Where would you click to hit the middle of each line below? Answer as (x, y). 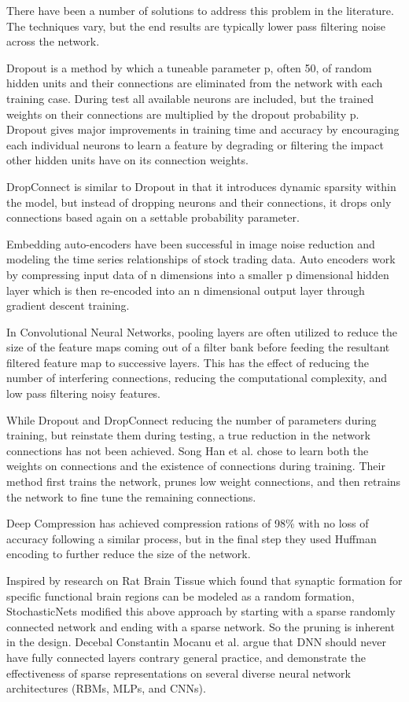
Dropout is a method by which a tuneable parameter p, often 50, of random (189, 67)
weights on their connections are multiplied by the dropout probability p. (183, 114)
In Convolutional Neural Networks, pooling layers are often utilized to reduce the (202, 331)
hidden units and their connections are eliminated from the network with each (195, 83)
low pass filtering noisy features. (83, 393)
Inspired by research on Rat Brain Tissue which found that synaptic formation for (204, 580)
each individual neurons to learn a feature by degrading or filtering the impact (195, 144)
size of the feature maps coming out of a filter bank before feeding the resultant (198, 347)
